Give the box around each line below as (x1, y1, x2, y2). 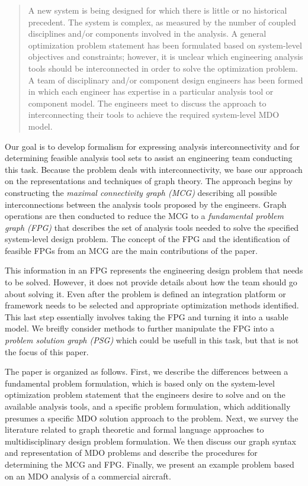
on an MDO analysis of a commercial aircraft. (5, 469, 171, 482)
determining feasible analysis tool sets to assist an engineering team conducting (5, 152, 293, 164)
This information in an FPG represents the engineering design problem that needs (5, 264, 303, 276)
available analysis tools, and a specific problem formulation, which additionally (5, 400, 291, 412)
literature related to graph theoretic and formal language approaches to (5, 423, 264, 436)
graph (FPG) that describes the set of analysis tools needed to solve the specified (5, 221, 299, 233)
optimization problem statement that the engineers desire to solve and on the (5, 388, 285, 401)
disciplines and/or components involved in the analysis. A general (28, 27, 267, 40)
